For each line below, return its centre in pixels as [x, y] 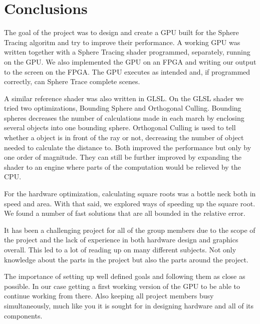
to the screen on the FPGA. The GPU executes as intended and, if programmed [127, 71]
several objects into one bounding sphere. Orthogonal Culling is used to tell [120, 127]
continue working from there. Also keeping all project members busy [109, 296]
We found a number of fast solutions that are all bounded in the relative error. [125, 213]
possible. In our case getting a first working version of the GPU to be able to [122, 286]
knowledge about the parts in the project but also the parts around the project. [126, 259]
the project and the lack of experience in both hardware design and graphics [121, 240]
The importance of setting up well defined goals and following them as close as [125, 276]
